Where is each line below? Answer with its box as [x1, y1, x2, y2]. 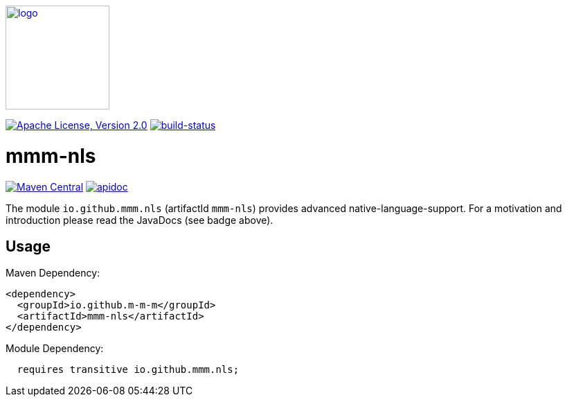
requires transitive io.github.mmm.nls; [17, 364, 240, 376]
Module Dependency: [6, 342, 104, 355]
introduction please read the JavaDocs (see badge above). [6, 213, 273, 226]
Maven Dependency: [6, 267, 100, 279]
